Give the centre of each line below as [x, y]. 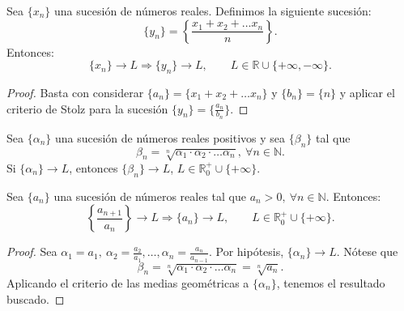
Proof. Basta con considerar [75, 92]
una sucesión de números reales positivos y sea [170, 137]
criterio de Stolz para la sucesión [87, 108]
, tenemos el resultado [331, 283]
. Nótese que [367, 251]
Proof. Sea [32, 251]
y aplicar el [367, 92]
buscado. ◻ [36, 298]
